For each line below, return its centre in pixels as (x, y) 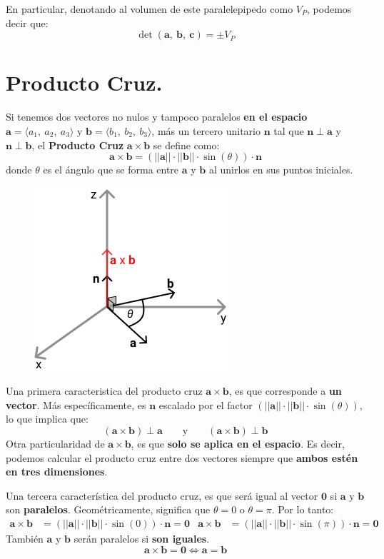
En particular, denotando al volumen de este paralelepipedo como (150, 9)
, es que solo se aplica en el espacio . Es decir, (238, 444)
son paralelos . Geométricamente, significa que (108, 509)
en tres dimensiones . (57, 472)
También (25, 539)
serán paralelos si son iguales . (142, 539)
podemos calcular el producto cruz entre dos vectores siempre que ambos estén (182, 457)
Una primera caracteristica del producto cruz (104, 391)
